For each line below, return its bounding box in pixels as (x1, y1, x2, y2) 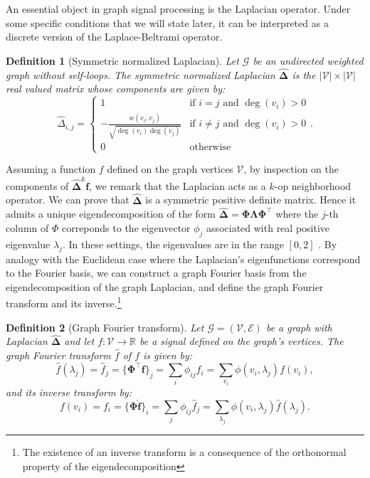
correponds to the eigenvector (61, 220, 191, 235)
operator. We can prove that (6, 192, 129, 207)
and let (64, 334, 95, 349)
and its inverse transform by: (6, 385, 132, 400)
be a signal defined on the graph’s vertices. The (139, 334, 344, 349)
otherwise (189, 142, 231, 153)
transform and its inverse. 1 (6, 294, 122, 310)
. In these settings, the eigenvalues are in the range (62, 236, 284, 251)
